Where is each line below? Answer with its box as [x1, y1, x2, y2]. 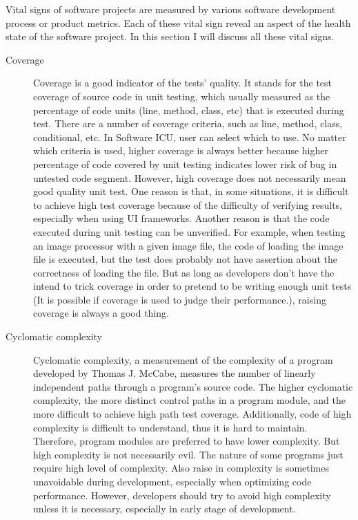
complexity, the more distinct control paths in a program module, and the [33, 393, 346, 407]
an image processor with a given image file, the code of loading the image [33, 238, 344, 252]
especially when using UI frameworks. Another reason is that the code [33, 211, 330, 225]
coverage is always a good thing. [33, 306, 169, 320]
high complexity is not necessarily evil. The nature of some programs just [33, 447, 344, 461]
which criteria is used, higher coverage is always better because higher [33, 143, 328, 158]
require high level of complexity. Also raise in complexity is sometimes [33, 461, 330, 475]
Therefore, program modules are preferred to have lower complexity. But [33, 434, 340, 448]
